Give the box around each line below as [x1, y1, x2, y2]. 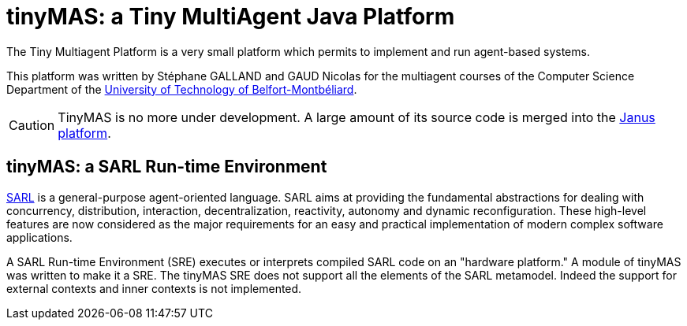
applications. [6, 230, 73, 244]
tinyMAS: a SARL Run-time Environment [6, 157, 327, 177]
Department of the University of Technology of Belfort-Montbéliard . [6, 82, 357, 96]
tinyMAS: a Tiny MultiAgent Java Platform [6, 3, 455, 30]
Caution [9, 117, 55, 133]
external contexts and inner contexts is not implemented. [6, 281, 302, 295]
